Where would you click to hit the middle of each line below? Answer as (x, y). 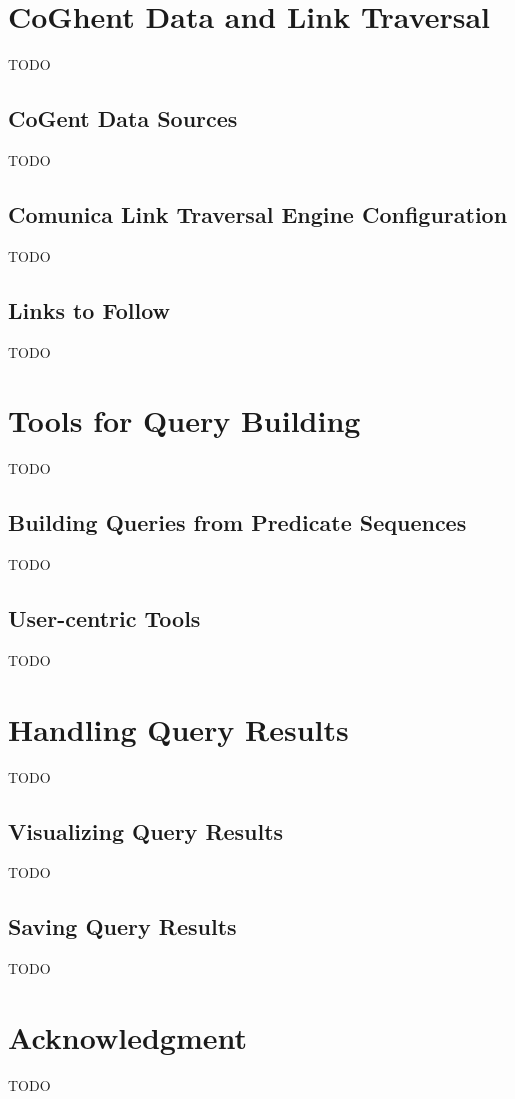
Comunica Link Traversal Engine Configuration (258, 213)
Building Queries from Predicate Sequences (237, 522)
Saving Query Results (122, 926)
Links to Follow (89, 309)
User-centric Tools (104, 618)
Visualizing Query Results (146, 830)
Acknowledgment (127, 1036)
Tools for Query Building (184, 420)
